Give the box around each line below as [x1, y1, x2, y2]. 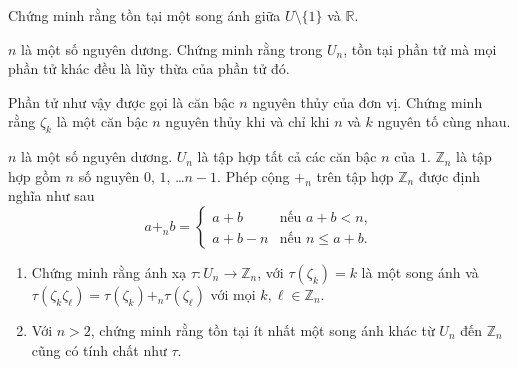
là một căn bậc [56, 111, 148, 132]
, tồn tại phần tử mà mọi [343, 38, 497, 59]
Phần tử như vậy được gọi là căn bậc [8, 91, 235, 112]
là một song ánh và [361, 261, 479, 282]
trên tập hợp [316, 165, 394, 186]
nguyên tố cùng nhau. [377, 111, 511, 132]
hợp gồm [8, 165, 61, 186]
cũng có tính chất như [31, 339, 167, 360]
